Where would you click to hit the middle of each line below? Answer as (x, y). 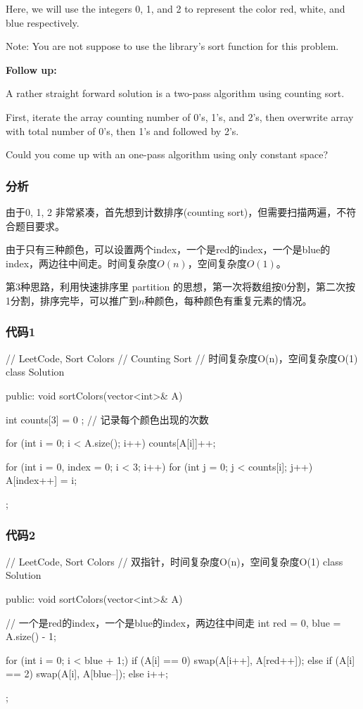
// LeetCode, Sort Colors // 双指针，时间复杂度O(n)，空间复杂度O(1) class (174, 561)
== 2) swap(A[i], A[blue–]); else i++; (87, 673)
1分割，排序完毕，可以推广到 (72, 300)
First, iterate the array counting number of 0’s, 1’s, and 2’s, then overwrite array (180, 116)
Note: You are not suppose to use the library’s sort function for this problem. (172, 46)
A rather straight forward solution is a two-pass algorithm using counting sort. (175, 93)
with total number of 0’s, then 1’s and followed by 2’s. (122, 130)
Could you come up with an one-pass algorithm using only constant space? (167, 154)
